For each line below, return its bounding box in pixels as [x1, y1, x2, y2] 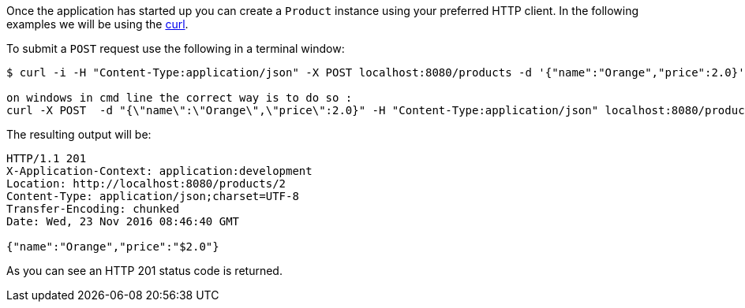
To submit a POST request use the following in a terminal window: [6, 42, 345, 55]
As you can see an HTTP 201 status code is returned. [6, 264, 283, 277]
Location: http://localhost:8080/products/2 [6, 177, 286, 190]
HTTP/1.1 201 [6, 152, 87, 165]
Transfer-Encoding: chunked [6, 202, 180, 215]
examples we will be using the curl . [6, 17, 189, 31]
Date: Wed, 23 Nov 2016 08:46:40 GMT [6, 215, 240, 228]
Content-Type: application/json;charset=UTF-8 [6, 190, 299, 202]
